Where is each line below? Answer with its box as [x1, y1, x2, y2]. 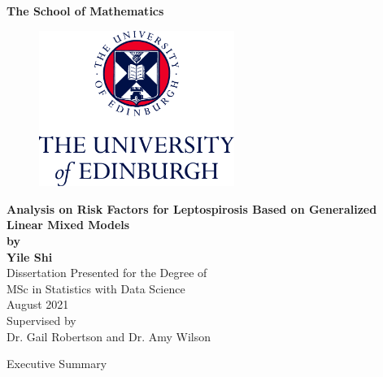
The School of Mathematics [7, 2, 164, 19]
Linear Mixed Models [7, 216, 130, 233]
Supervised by [7, 312, 76, 329]
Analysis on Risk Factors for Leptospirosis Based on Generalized [7, 200, 377, 217]
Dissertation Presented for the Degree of [7, 264, 207, 281]
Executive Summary [7, 355, 107, 372]
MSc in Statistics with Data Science [7, 279, 185, 297]
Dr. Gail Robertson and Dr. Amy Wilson [7, 327, 211, 344]
